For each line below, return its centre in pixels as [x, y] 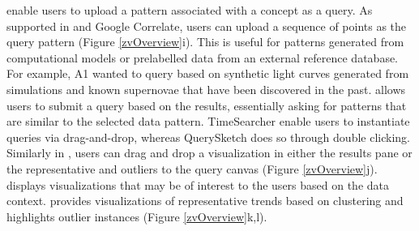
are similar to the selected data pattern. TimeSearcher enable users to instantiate [208, 121]
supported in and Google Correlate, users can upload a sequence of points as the [207, 26]
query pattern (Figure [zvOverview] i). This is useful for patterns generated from [205, 42]
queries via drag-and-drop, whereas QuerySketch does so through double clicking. [208, 137]
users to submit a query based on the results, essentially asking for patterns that [207, 105]
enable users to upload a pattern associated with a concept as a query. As [190, 10]
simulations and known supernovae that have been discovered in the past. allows [206, 89]
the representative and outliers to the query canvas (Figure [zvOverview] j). [192, 168]
